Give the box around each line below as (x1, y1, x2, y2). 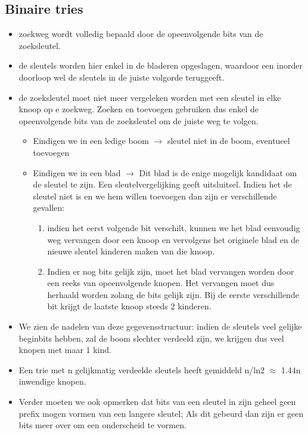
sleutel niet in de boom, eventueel (167, 134, 290, 147)
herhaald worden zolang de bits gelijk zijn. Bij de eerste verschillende (47, 288, 299, 300)
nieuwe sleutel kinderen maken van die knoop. (47, 245, 215, 257)
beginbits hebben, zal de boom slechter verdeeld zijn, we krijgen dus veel (18, 331, 284, 344)
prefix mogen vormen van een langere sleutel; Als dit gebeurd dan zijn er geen (18, 407, 304, 419)
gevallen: (33, 201, 65, 214)
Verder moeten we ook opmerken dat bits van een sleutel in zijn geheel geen (18, 395, 296, 408)
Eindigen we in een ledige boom (33, 134, 149, 147)
